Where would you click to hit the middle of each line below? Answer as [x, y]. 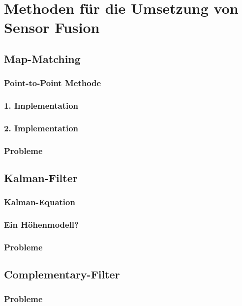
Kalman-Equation [40, 202]
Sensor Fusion [52, 27]
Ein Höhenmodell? [41, 225]
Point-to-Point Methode [53, 83]
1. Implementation [41, 106]
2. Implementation [41, 128]
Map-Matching [42, 58]
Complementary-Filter [62, 274]
